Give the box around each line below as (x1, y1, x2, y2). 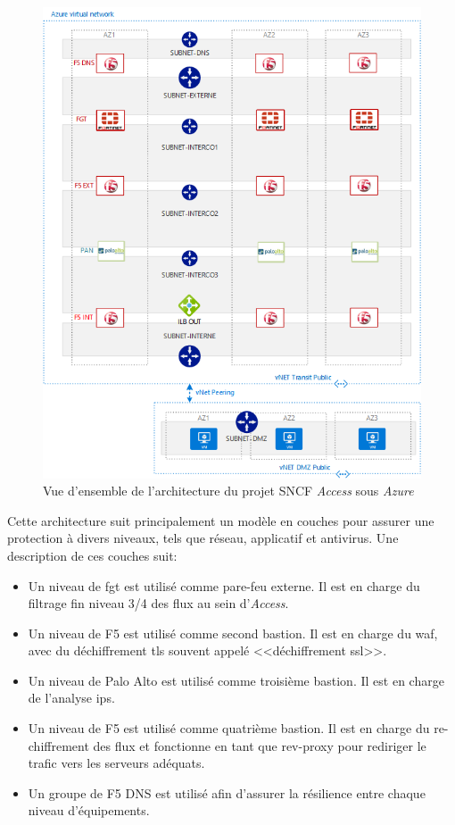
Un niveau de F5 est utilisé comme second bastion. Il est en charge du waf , (28, 623, 438, 642)
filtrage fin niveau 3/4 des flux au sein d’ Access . (28, 594, 289, 612)
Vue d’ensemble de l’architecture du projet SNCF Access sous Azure (43, 481, 414, 500)
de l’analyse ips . (28, 688, 115, 707)
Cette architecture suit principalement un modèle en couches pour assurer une (7, 511, 434, 529)
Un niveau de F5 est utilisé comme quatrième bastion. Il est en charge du (28, 719, 430, 737)
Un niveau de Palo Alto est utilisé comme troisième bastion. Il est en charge (28, 671, 444, 689)
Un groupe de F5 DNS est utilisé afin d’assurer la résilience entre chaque (28, 783, 426, 802)
